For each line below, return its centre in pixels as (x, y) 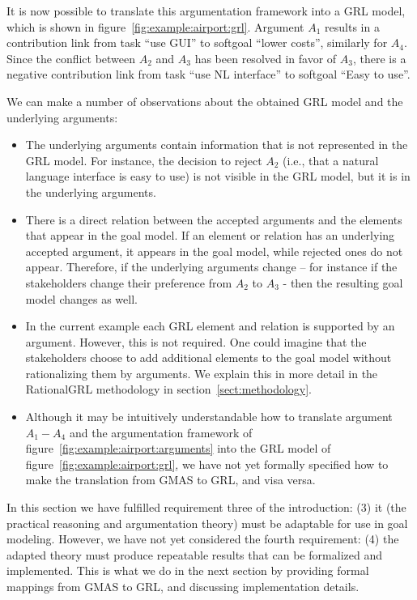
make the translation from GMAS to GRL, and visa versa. (170, 480)
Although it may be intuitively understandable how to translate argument (209, 417)
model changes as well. (81, 298)
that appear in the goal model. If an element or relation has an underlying (210, 235)
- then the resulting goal (343, 282)
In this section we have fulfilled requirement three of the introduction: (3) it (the (206, 507)
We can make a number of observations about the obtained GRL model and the (205, 101)
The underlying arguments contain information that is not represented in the (217, 145)
